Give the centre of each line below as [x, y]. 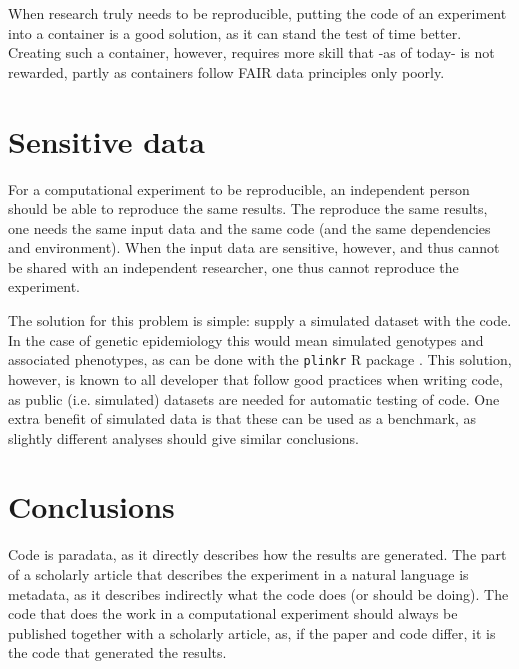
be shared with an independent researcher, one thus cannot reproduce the [233, 266]
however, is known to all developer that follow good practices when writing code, [255, 378]
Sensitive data [106, 140]
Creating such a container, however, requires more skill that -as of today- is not [251, 52]
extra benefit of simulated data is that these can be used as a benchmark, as [242, 418]
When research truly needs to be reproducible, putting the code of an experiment [257, 13]
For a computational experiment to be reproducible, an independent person [239, 188]
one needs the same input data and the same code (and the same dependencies [249, 227]
